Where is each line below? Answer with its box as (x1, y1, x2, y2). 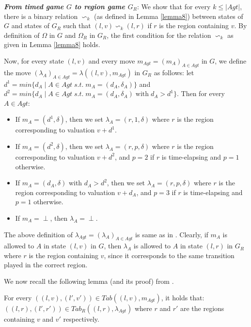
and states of (11, 20, 49, 31)
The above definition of (4, 229, 73, 239)
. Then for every (177, 88, 225, 98)
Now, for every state (4, 55, 64, 65)
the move (4, 67, 31, 77)
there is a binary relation (4, 11, 78, 21)
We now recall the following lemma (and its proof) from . (4, 276, 174, 286)
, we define (215, 55, 247, 65)
